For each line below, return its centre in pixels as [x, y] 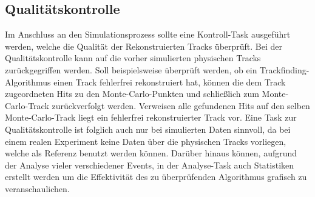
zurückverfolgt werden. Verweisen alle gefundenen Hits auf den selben [181, 105]
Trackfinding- [285, 69]
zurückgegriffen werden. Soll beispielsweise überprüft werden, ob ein [131, 69]
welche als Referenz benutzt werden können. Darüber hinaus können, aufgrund [151, 153]
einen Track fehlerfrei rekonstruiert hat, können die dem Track [170, 82]
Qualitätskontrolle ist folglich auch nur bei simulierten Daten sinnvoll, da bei [148, 129]
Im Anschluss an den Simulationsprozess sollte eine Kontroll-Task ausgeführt [148, 34]
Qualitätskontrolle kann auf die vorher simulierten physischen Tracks [133, 58]
